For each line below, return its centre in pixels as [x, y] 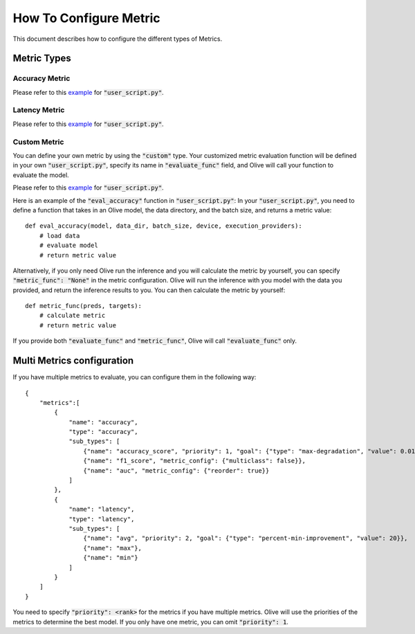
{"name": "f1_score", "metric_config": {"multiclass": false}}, [195, 461]
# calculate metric [72, 316]
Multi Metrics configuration [73, 361]
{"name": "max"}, [112, 548]
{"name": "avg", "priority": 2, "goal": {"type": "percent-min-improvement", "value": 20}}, [246, 538]
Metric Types [42, 58]
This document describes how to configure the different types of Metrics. [118, 39]
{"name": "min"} [111, 558]
